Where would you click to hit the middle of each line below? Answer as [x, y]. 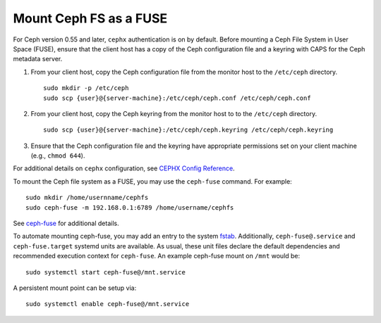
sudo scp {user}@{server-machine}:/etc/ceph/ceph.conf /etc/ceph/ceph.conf [177, 98]
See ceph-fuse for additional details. [66, 223]
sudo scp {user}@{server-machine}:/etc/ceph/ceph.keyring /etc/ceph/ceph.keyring [188, 130]
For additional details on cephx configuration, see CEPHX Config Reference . [124, 168]
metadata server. [38, 59]
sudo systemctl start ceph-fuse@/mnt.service [106, 272]
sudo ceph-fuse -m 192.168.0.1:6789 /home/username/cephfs [130, 207]
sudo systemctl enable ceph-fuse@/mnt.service [108, 304]
